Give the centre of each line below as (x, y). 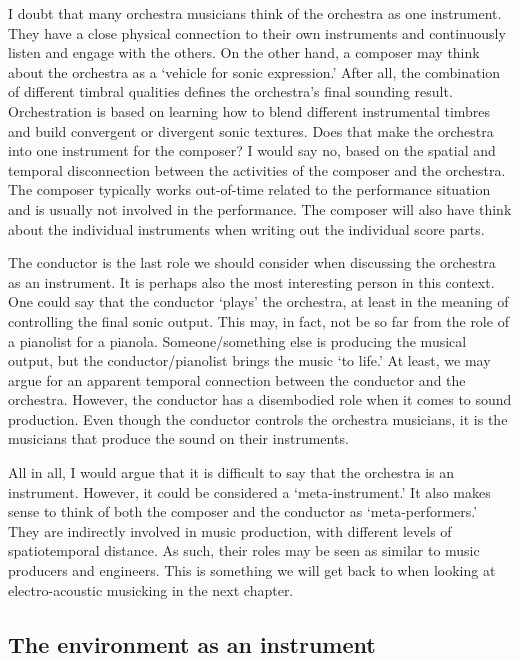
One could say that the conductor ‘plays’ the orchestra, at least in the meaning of (258, 301)
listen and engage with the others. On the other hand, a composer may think (244, 52)
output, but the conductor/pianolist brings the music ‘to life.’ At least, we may (249, 360)
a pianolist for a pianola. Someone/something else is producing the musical (237, 340)
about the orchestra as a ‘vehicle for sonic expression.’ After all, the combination (254, 71)
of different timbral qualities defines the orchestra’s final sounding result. (230, 91)
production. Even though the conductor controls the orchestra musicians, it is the (258, 418)
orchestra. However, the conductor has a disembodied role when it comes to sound (260, 399)
